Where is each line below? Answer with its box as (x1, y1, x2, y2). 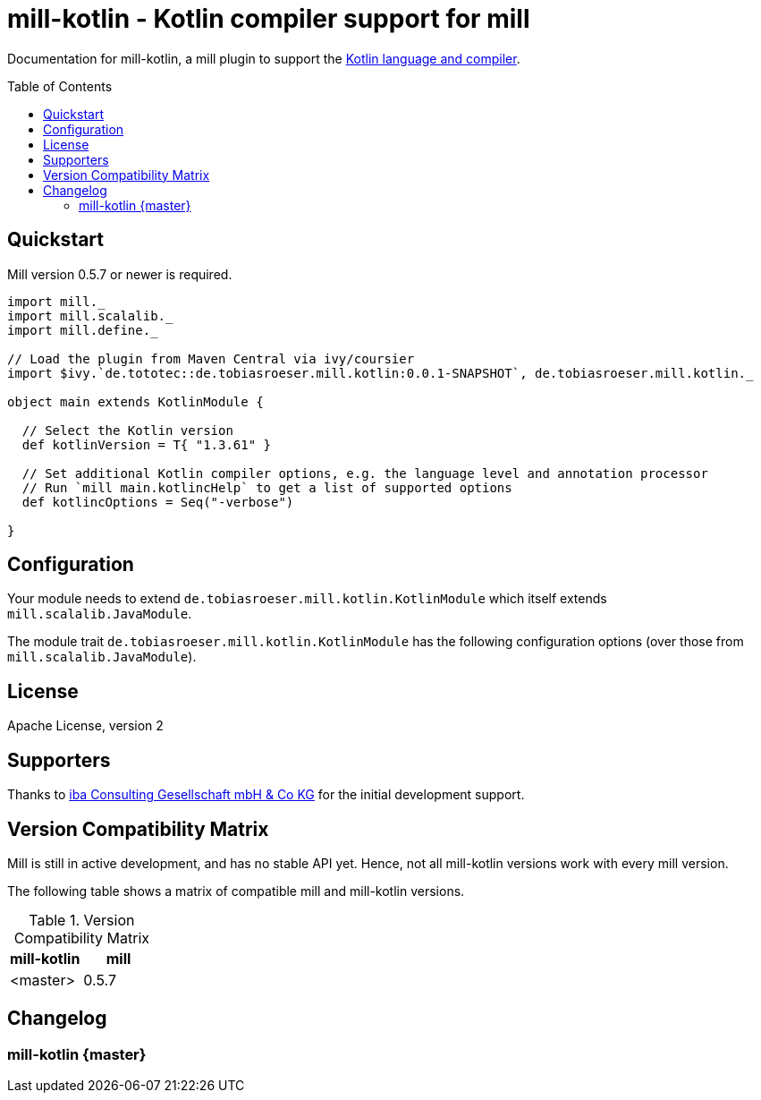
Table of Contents (7, 78, 113, 94)
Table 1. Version (29, 910, 135, 929)
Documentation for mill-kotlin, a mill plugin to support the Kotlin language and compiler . (7, 50, 520, 66)
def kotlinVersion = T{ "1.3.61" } (21, 437, 272, 452)
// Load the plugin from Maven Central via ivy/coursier (7, 351, 415, 366)
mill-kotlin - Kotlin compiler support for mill (7, 4, 530, 34)
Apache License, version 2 (7, 718, 164, 734)
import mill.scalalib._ (7, 308, 173, 323)
